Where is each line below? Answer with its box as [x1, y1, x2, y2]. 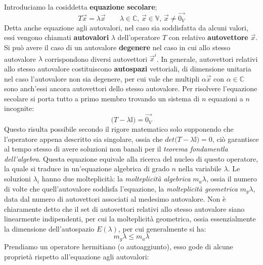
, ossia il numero [206, 173, 257, 184]
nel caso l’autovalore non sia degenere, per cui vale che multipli [4, 73, 200, 84]
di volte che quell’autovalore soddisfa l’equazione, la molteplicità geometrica [4, 183, 238, 194]
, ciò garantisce [212, 133, 259, 144]
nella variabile [178, 163, 222, 174]
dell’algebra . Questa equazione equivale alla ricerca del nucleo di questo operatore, [4, 153, 258, 164]
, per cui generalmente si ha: [118, 223, 206, 234]
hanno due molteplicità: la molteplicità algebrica [41, 173, 191, 184]
